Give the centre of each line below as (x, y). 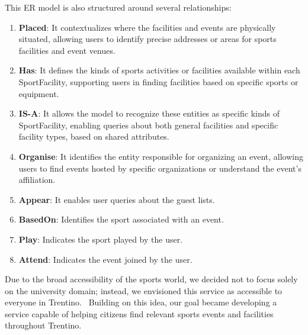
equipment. (39, 93)
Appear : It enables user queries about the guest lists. (117, 199)
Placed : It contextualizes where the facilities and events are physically (147, 27)
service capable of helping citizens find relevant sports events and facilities (139, 313)
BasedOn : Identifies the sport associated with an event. (121, 219)
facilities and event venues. (67, 50)
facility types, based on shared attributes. (94, 136)
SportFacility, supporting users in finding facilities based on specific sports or (158, 81)
